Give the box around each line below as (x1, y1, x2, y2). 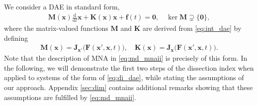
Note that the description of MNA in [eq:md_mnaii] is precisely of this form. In (4, 53, 248, 63)
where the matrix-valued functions (4, 22, 108, 33)
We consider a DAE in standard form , (4, 1, 120, 11)
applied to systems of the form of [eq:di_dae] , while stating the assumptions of (4, 72, 244, 83)
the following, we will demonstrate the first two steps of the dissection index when (4, 62, 254, 73)
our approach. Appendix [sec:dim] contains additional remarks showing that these (4, 82, 253, 92)
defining (4, 32, 28, 43)
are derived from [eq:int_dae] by (142, 22, 242, 33)
